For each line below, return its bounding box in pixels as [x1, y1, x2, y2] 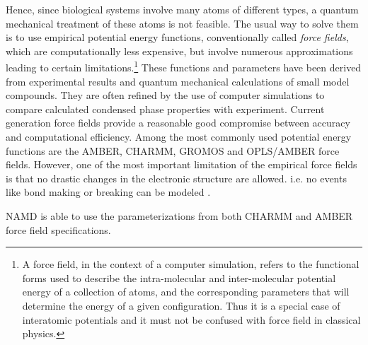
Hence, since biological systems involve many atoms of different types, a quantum [6, 2, 359, 16]
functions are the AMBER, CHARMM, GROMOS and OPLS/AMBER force [6, 143, 340, 158]
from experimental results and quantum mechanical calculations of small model [6, 74, 350, 88]
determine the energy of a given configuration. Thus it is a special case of [22, 298, 340, 312]
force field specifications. [6, 222, 111, 237]
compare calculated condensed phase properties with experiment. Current [6, 101, 325, 116]
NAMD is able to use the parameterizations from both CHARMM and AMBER [6, 208, 353, 223]
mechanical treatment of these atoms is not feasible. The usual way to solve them [6, 16, 359, 30]
